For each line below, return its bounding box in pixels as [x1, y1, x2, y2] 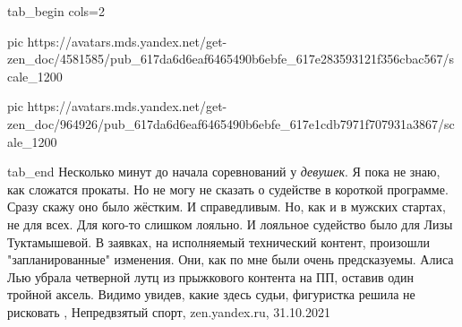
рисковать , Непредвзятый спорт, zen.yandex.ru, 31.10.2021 [7, 302, 330, 321]
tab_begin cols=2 [7, 2, 105, 20]
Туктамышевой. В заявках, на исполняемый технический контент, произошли [7, 232, 431, 251]
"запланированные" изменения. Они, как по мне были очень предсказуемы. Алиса [7, 250, 454, 269]
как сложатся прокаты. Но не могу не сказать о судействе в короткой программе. [7, 179, 449, 198]
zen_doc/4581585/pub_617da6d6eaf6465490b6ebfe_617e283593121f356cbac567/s [7, 49, 455, 68]
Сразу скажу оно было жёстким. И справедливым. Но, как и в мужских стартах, [7, 197, 446, 216]
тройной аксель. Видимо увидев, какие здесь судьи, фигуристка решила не [7, 285, 415, 304]
